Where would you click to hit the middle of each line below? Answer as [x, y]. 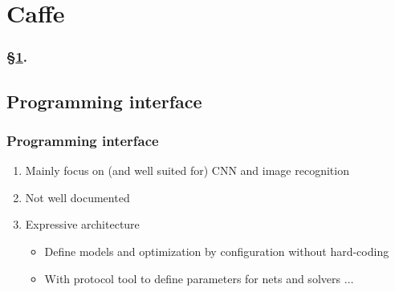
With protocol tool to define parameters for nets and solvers [192, 278]
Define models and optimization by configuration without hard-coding [217, 251]
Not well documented [77, 197]
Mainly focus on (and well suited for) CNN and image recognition [187, 170]
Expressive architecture [82, 224]
